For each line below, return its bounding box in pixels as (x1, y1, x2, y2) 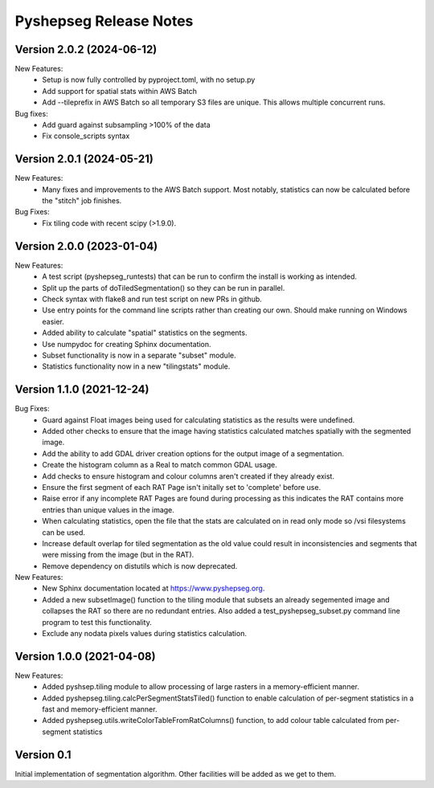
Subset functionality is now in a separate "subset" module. (42, 350, 236, 360)
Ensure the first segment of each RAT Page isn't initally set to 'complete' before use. (42, 482, 321, 492)
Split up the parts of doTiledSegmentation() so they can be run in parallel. (42, 283, 285, 292)
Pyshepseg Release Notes (14, 12, 194, 30)
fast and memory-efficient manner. (42, 704, 158, 714)
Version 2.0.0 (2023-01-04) (14, 239, 158, 253)
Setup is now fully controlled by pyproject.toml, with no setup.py (42, 75, 256, 84)
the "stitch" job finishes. (42, 196, 122, 206)
